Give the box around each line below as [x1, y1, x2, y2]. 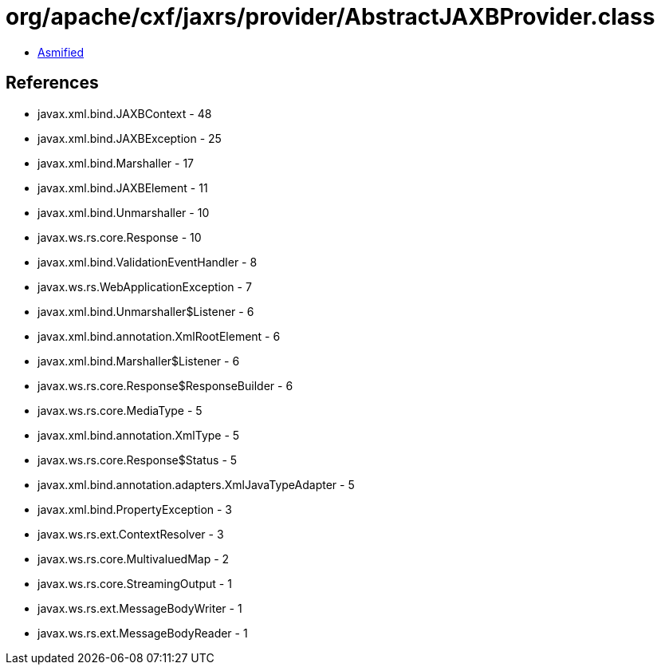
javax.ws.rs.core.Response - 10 [37, 230, 202, 244]
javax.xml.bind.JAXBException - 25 [37, 131, 222, 145]
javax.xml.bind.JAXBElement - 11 [37, 180, 208, 195]
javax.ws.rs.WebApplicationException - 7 [37, 279, 252, 294]
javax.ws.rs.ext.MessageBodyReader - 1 [37, 626, 248, 640]
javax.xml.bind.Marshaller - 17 [37, 156, 195, 170]
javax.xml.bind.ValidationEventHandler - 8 [37, 255, 258, 269]
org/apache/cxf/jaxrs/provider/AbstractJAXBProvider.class [6, 3, 655, 30]
